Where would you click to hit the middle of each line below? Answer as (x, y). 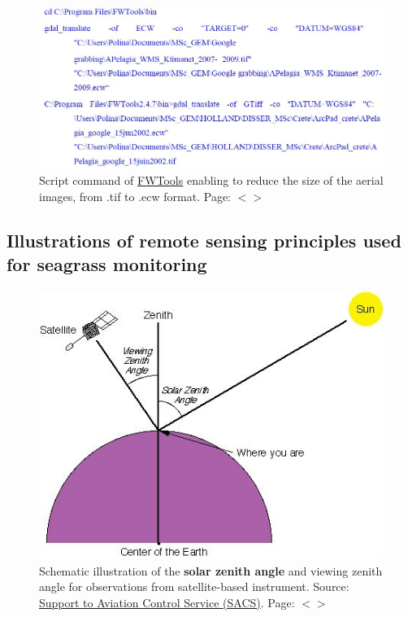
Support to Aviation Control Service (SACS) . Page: (167, 602)
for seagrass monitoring (107, 263)
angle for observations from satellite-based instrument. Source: (194, 586)
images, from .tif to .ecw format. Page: (135, 196)
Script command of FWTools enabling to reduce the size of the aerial (211, 179)
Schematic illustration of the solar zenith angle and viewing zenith (211, 570)
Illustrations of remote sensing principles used (204, 240)
